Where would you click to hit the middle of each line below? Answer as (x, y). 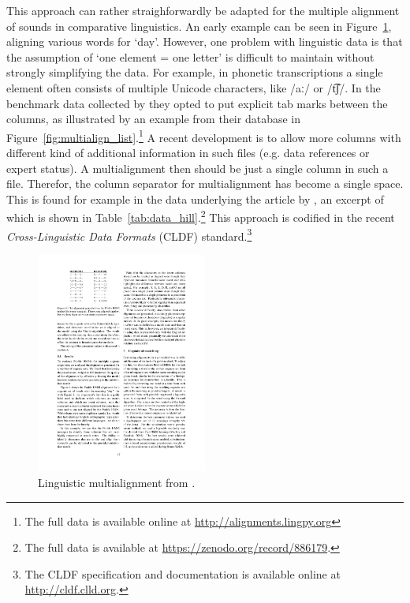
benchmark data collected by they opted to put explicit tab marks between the (197, 103)
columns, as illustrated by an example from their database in (153, 119)
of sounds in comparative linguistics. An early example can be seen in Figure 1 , (199, 26)
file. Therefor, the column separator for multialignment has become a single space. (205, 184)
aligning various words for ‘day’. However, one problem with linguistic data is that (205, 41)
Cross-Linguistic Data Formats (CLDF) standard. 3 (129, 234)
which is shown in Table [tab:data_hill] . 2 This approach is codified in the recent (201, 216)
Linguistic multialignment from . (117, 482)
